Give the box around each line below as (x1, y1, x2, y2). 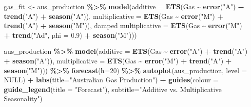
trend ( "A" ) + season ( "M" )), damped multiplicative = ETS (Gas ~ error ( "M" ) (4, 20, 242, 31)
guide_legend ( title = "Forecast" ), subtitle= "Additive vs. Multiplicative (4, 84, 222, 94)
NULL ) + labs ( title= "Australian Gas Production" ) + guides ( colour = (4, 75, 219, 85)
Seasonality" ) (4, 93, 43, 104)
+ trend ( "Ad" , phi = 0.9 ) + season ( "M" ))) (4, 30, 137, 40)
